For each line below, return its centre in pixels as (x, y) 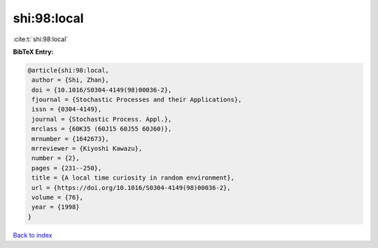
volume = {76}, (58, 197)
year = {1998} (56, 207)
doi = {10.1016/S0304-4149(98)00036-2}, (102, 90)
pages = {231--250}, (67, 168)
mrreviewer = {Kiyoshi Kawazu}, (87, 149)
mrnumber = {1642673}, (71, 139)
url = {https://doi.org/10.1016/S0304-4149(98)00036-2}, (131, 188)
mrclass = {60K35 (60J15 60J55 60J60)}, (102, 129)
